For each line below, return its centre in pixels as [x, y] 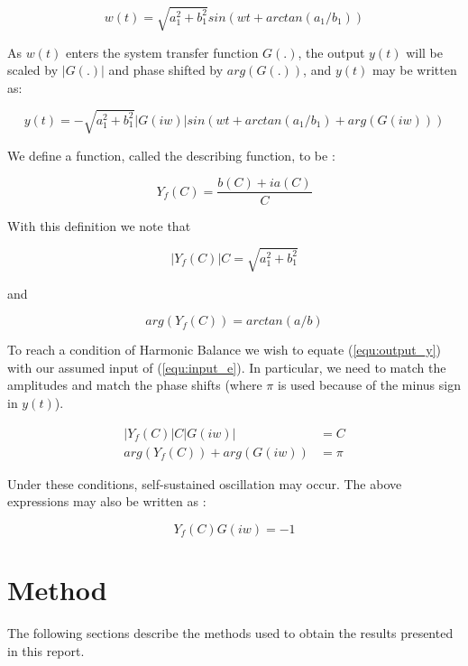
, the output [331, 52]
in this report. [46, 650]
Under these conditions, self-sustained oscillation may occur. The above [205, 483]
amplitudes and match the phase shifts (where [135, 385]
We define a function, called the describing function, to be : [171, 155]
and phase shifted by [166, 70]
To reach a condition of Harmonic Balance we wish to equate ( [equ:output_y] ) [225, 350]
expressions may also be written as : [107, 501]
